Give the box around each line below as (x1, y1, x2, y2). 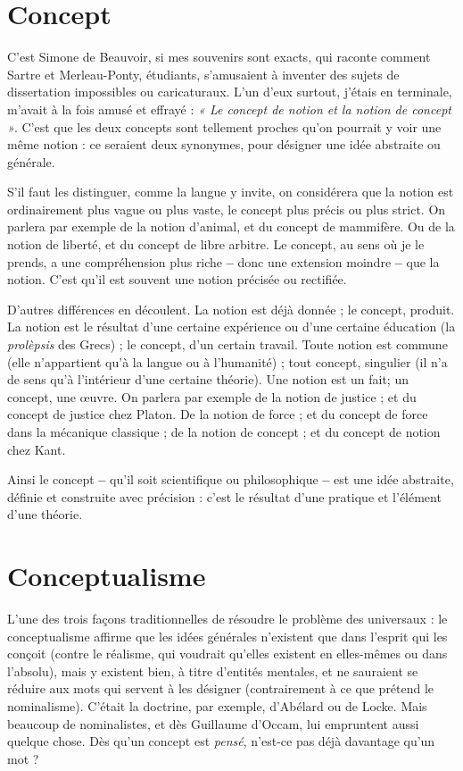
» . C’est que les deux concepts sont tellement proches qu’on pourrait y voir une (7, 117, 442, 136)
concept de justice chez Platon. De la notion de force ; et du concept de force (7, 405, 428, 423)
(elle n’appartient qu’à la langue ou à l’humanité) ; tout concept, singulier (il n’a (7, 352, 448, 371)
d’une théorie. (7, 505, 83, 524)
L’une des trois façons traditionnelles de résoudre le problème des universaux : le (7, 609, 448, 628)
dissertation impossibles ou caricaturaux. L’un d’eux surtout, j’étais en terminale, (7, 82, 452, 101)
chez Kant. (7, 440, 66, 458)
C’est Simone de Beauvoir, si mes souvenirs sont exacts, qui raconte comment (7, 47, 431, 66)
